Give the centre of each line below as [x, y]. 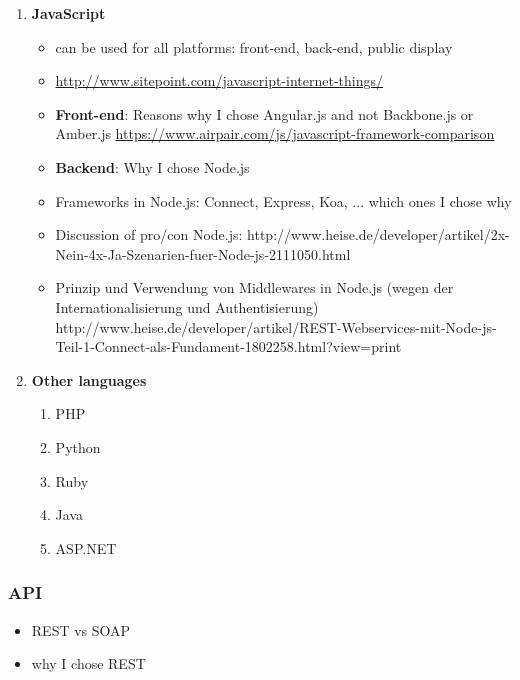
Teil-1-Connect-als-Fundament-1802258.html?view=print [228, 346]
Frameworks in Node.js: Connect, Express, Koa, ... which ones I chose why [283, 200]
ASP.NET [86, 547]
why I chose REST [88, 663]
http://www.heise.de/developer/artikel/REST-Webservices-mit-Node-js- [276, 326]
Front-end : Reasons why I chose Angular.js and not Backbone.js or [264, 113]
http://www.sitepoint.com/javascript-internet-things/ [219, 80]
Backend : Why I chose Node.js [152, 166]
